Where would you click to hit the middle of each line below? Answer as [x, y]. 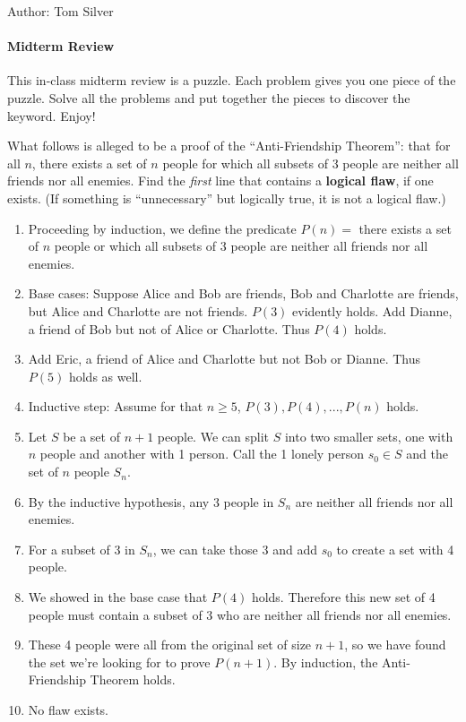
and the [427, 454]
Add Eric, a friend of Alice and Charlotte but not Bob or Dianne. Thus [224, 359]
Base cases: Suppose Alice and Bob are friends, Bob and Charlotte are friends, [243, 293]
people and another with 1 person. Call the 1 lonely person [202, 454]
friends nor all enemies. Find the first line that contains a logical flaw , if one [220, 180]
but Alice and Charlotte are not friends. [138, 310]
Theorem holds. [133, 679]
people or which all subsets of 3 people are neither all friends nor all [241, 246]
